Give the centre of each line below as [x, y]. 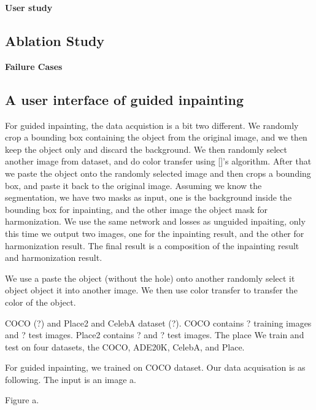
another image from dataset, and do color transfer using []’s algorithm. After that [158, 161]
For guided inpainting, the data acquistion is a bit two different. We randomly [152, 125]
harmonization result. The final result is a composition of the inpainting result [152, 245]
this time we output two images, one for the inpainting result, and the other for [155, 233]
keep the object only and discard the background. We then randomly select [146, 149]
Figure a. [22, 400]
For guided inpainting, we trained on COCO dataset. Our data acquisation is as [155, 367]
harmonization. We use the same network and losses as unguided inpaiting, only [155, 221]
